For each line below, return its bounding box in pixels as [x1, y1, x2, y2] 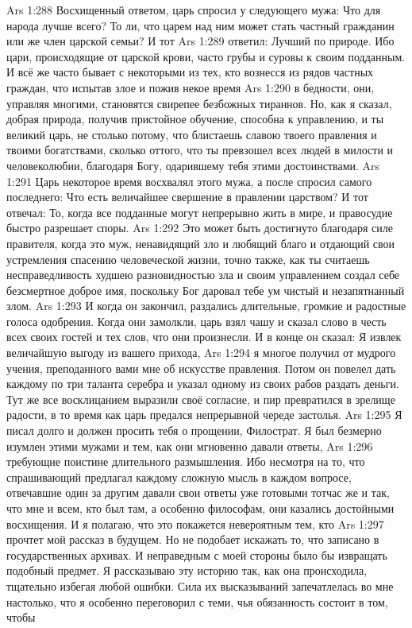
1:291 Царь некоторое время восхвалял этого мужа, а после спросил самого [6, 173, 372, 189]
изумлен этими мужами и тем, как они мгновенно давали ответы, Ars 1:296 [6, 437, 373, 454]
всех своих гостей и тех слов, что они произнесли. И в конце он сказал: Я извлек [6, 328, 402, 345]
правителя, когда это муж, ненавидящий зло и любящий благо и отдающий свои [6, 235, 395, 251]
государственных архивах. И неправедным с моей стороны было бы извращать [6, 546, 387, 563]
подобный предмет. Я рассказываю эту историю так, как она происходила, [6, 562, 368, 579]
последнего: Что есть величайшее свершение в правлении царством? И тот [6, 188, 368, 205]
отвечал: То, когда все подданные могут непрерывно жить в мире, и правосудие [6, 204, 393, 220]
